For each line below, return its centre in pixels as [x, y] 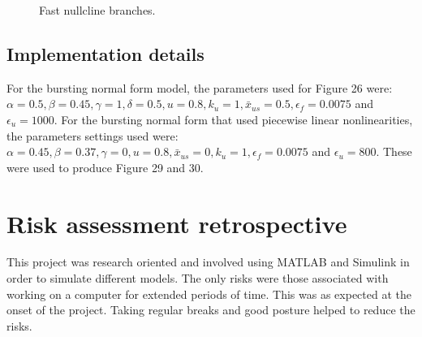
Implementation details [105, 53]
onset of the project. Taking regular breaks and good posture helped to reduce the [211, 310]
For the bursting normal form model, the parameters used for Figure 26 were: [200, 87]
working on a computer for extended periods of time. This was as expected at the [209, 294]
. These [394, 151]
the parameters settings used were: [93, 135]
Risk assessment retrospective [177, 223]
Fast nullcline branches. [97, 10]
